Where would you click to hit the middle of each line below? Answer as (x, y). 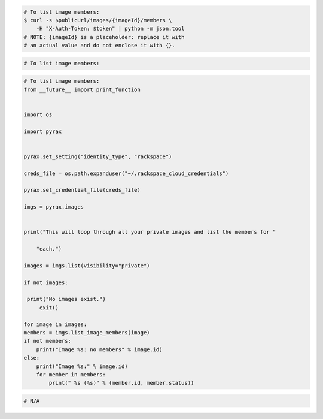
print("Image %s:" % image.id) (82, 366)
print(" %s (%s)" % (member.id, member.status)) (121, 383)
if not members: (48, 341)
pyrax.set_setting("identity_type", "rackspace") (98, 156)
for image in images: (55, 324)
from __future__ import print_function (82, 89)
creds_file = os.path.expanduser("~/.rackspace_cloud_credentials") (126, 173)
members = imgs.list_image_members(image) (87, 333)
